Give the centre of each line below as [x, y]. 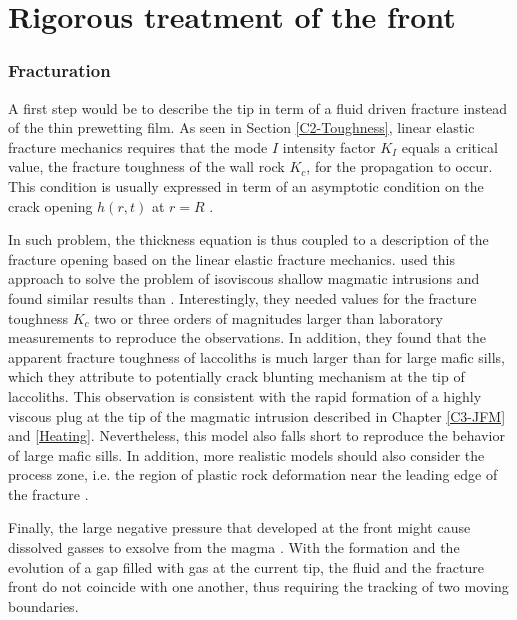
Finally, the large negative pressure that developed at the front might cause [239, 527]
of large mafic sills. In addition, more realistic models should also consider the [246, 454]
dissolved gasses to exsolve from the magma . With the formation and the [234, 547]
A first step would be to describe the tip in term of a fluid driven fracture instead [258, 107]
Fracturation [59, 70]
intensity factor [329, 146]
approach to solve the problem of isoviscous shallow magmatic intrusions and [244, 278]
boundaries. [43, 605]
